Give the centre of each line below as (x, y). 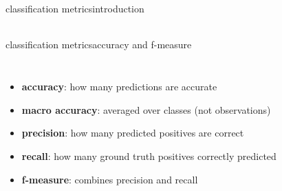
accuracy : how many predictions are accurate (119, 87)
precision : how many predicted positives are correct (133, 133)
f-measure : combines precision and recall (110, 179)
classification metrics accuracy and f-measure (99, 44)
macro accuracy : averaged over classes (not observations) (146, 109)
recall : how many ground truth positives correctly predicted (149, 155)
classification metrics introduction (75, 8)
